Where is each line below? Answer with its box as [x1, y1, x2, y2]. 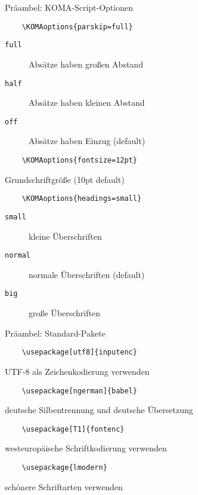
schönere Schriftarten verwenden [5, 480, 123, 493]
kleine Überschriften [29, 230, 102, 242]
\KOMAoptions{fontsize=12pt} [21, 156, 137, 164]
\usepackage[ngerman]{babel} [21, 386, 137, 395]
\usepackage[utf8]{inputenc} [21, 348, 137, 357]
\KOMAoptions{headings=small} [21, 194, 142, 203]
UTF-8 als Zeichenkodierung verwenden [5, 365, 150, 377]
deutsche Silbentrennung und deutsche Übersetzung [5, 404, 193, 416]
